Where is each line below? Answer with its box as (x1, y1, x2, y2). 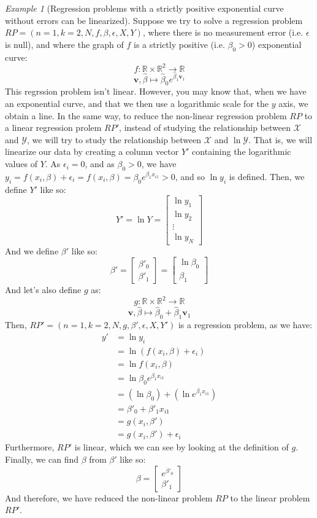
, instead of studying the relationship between (119, 121, 291, 134)
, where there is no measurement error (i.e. (142, 26, 304, 39)
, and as (85, 157, 115, 170)
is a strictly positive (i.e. (134, 37, 225, 50)
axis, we (278, 97, 308, 110)
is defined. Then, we (229, 170, 305, 182)
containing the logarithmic (192, 145, 291, 158)
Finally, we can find (5, 453, 78, 466)
